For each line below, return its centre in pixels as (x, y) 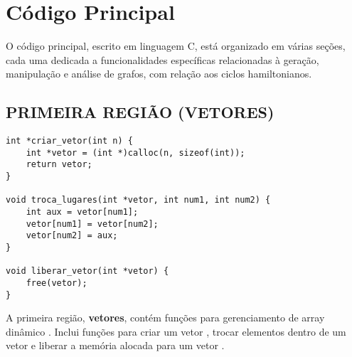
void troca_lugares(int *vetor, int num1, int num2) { (138, 200)
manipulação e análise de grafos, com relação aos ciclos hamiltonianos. (159, 74)
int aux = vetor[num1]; (82, 212)
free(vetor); (57, 283)
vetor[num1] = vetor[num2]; (92, 224)
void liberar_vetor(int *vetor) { (87, 271)
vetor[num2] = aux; (72, 236)
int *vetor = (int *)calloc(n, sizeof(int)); (135, 153)
